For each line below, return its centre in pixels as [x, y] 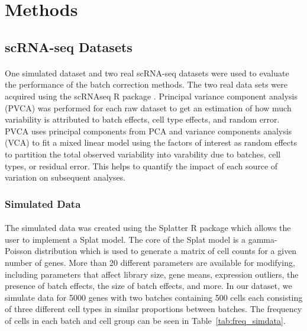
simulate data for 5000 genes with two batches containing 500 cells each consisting [154, 297]
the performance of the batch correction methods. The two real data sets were [146, 84]
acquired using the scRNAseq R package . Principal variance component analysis [151, 96]
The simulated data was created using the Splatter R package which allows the [148, 228]
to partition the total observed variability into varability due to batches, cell [143, 154]
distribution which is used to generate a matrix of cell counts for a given [166, 251]
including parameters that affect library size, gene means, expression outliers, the [152, 274]
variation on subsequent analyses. [65, 177]
